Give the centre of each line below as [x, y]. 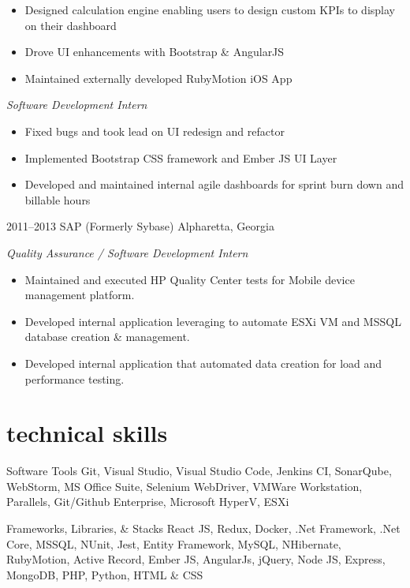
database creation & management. [107, 337]
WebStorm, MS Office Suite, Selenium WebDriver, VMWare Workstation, [184, 486]
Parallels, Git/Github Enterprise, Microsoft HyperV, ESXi [148, 502]
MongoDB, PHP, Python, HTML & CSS [105, 574]
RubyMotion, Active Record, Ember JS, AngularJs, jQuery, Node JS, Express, [196, 559]
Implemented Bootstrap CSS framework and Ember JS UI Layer [181, 157]
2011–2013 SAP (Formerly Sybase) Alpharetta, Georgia [140, 226]
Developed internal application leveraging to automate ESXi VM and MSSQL [213, 321]
